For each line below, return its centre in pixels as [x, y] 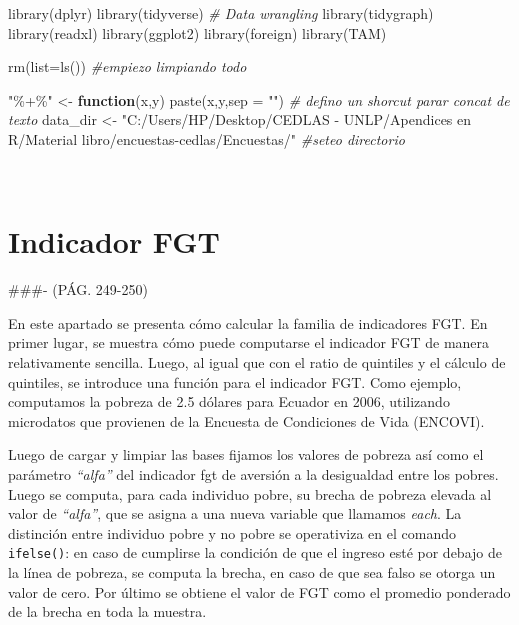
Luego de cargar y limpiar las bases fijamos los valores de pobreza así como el [246, 454]
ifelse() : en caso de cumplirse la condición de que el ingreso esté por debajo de [255, 552]
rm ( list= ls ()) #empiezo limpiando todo [127, 66]
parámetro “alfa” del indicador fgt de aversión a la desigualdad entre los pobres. [253, 474]
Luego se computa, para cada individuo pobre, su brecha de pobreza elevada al [250, 493]
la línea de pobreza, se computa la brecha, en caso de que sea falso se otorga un [252, 572]
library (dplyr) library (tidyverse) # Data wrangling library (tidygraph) [221, 13]
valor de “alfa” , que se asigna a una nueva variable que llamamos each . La [235, 513]
